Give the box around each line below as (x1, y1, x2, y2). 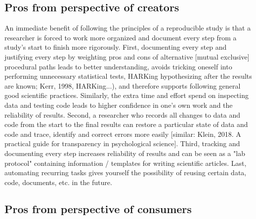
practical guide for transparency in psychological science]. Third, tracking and (4, 138, 240, 149)
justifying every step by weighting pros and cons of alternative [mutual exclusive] (4, 51, 250, 62)
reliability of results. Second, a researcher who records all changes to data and (4, 109, 241, 120)
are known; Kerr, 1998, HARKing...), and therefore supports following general (4, 80, 241, 91)
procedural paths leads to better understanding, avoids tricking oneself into (4, 61, 232, 71)
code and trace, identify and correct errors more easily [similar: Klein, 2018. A (4, 128, 241, 139)
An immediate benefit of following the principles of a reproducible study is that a (4, 23, 251, 33)
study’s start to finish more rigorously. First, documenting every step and (4, 42, 227, 52)
